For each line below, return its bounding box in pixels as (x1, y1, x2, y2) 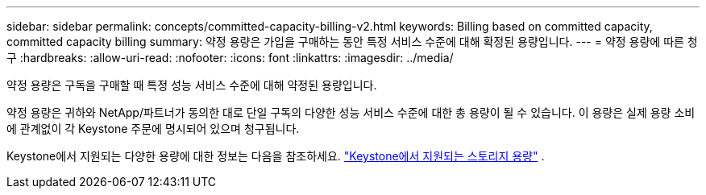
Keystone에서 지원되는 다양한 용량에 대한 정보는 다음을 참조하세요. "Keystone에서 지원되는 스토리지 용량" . (6, 149, 545, 163)
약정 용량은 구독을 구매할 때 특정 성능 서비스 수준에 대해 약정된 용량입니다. (6, 78, 377, 92)
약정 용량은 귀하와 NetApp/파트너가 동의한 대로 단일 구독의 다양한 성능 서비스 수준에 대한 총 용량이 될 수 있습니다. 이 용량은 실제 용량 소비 (6, 106, 696, 119)
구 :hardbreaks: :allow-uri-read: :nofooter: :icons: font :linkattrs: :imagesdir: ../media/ (6, 51, 454, 64)
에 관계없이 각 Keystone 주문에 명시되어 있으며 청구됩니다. (6, 122, 300, 135)
